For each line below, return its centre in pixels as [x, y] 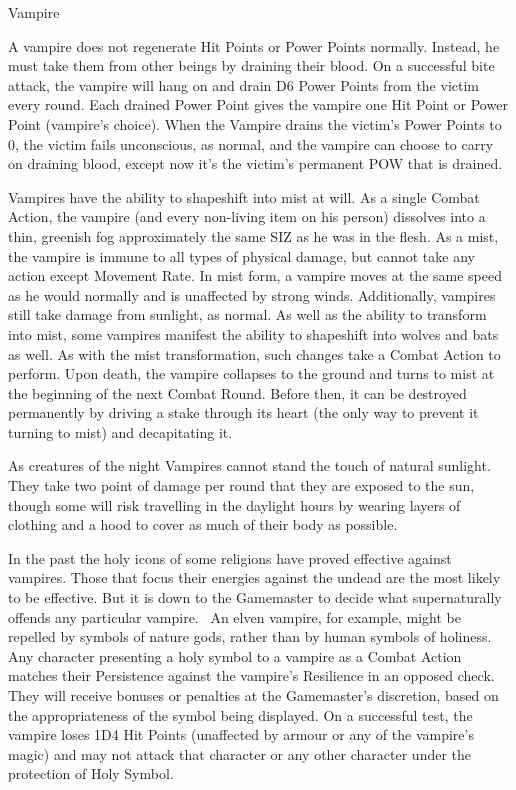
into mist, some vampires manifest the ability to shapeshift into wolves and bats [253, 333]
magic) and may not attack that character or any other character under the [240, 753]
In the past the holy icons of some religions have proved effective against [230, 557]
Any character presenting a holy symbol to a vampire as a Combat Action [235, 655]
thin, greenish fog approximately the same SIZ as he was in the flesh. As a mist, [253, 235]
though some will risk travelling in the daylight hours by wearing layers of [234, 504]
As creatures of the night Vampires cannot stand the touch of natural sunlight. [249, 465]
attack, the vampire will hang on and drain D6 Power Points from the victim [243, 84]
